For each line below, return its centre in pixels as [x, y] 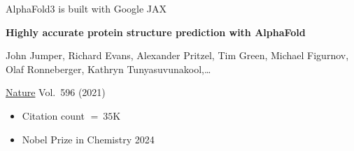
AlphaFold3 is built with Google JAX [86, 8]
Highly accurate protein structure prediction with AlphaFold [156, 32]
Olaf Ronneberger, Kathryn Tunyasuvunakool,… [108, 69]
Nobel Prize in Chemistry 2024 [88, 139]
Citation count [53, 115]
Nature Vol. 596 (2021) [56, 92]
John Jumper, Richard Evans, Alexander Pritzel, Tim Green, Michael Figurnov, [177, 55]
